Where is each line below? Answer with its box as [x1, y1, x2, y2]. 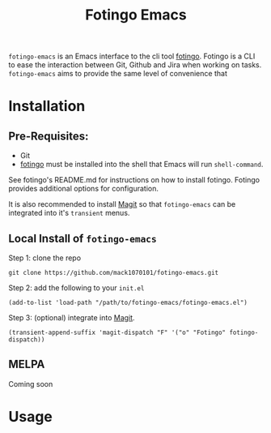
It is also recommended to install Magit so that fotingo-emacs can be [8, 199, 236, 209]
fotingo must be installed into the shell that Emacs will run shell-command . [19, 160, 264, 169]
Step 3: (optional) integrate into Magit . [8, 313, 135, 322]
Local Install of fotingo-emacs [8, 231, 158, 245]
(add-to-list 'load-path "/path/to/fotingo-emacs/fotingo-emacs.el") [8, 298, 248, 307]
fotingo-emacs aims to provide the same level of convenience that [8, 69, 228, 79]
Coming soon [8, 379, 53, 388]
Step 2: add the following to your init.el [8, 283, 145, 293]
